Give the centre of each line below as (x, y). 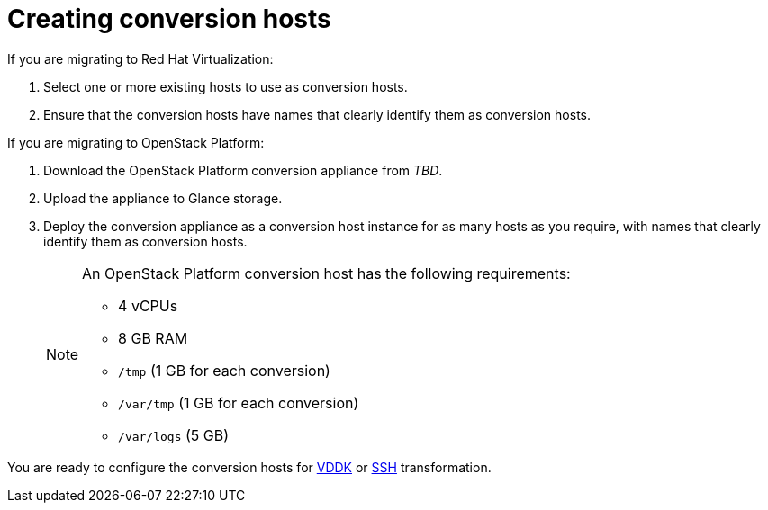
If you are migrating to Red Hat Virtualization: (140, 58)
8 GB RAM (153, 338)
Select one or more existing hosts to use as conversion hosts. (226, 86)
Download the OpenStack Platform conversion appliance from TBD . (243, 170)
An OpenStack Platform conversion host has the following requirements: (326, 273)
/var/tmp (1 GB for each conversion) (239, 403)
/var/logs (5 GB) (174, 435)
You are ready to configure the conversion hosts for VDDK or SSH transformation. (249, 467)
